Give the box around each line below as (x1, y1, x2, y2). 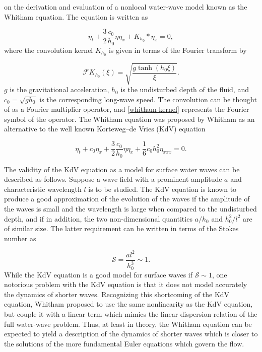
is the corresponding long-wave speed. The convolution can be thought (39, 94, 257, 104)
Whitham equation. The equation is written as (4, 11, 148, 22)
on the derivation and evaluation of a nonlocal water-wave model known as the (4, 2, 247, 12)
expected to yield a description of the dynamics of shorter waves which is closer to (4, 328, 258, 339)
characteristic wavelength (4, 183, 82, 194)
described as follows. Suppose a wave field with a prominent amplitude (4, 174, 222, 184)
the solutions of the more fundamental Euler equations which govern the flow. (4, 338, 244, 348)
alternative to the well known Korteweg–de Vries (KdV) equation (4, 123, 206, 134)
